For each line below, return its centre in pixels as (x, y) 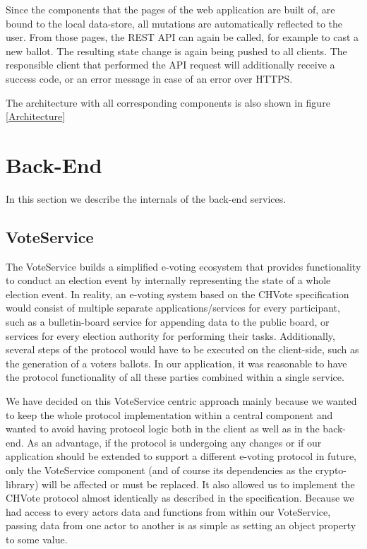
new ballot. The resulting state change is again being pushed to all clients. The (176, 51)
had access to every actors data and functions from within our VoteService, (168, 511)
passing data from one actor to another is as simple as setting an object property (181, 525)
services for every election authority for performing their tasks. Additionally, (170, 335)
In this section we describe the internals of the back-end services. (146, 198)
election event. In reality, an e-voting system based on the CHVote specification (178, 294)
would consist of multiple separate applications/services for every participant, (173, 308)
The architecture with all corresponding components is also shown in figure (168, 102)
